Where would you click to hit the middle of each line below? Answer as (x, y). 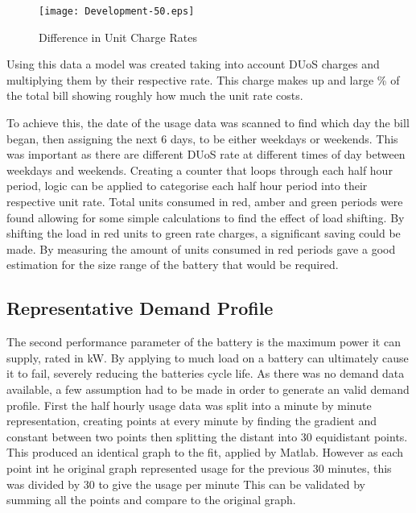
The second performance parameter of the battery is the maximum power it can (204, 342)
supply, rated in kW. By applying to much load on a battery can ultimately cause (208, 357)
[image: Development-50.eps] (117, 11)
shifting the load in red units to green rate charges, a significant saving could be (204, 233)
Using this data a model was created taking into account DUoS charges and (193, 64)
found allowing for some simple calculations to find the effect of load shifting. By (206, 217)
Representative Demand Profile (140, 308)
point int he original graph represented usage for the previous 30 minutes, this (199, 467)
